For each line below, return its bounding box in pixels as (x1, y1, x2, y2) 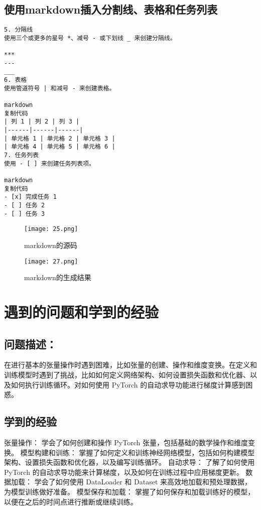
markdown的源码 (24, 239, 77, 250)
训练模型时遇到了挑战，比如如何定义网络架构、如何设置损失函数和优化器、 (4, 369, 250, 379)
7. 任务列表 (4, 152, 39, 159)
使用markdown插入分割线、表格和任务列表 (4, 2, 218, 17)
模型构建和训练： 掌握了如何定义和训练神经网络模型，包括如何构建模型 (20, 447, 255, 457)
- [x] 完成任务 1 (4, 193, 57, 201)
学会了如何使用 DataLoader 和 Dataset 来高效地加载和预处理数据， (34, 476, 252, 487)
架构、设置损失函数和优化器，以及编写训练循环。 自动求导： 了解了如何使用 (4, 457, 255, 467)
